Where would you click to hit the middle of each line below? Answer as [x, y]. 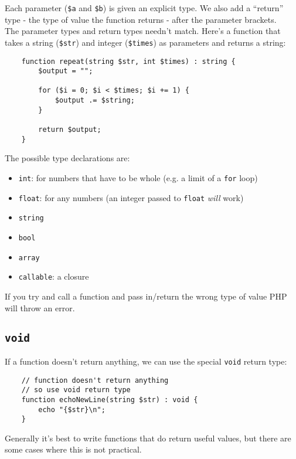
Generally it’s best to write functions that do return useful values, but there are [148, 438]
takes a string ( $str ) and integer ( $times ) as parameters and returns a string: [145, 42]
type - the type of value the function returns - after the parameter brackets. [141, 19]
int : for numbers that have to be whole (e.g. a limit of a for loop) [138, 178]
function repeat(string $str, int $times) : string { [128, 61]
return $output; [70, 130]
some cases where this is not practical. [73, 449]
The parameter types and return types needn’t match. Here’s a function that [143, 31]
